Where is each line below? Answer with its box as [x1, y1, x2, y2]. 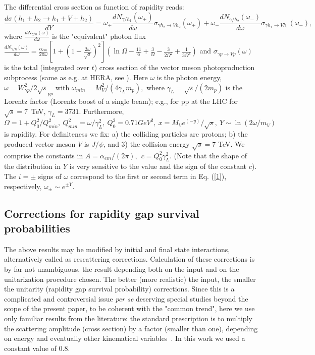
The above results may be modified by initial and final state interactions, [4, 244, 230, 254]
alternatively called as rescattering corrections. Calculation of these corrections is [4, 254, 255, 264]
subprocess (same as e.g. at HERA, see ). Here [4, 72, 148, 82]
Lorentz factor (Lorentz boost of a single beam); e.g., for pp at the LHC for [4, 96, 238, 106]
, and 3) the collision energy [103, 138, 190, 149]
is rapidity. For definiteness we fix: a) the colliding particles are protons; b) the [4, 129, 248, 139]
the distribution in [4, 161, 61, 171]
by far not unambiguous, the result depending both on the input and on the [4, 263, 239, 274]
